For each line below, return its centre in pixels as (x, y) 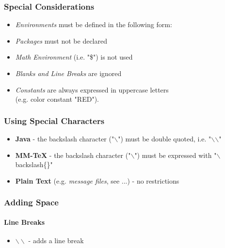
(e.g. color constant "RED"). (57, 99)
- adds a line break (56, 240)
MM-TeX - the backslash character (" (73, 155)
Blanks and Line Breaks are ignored (68, 73)
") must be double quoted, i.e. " (165, 139)
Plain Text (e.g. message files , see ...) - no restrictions (97, 180)
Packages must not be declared (61, 40)
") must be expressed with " (176, 155)
